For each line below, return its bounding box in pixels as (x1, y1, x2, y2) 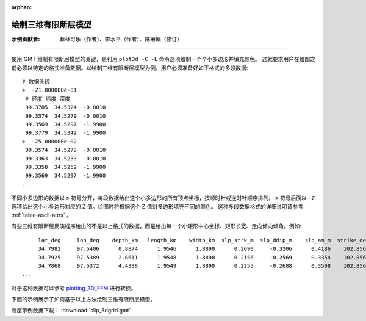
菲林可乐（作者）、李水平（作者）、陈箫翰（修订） (59, 35, 182, 43)
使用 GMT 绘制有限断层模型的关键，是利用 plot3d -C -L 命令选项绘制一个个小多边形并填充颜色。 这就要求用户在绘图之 (11, 56, 315, 63)
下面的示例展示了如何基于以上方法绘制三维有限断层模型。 (11, 296, 156, 303)
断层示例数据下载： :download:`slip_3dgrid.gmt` (11, 307, 131, 314)
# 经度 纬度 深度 (25, 95, 71, 102)
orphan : (11, 4, 32, 10)
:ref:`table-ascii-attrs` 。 (11, 211, 73, 218)
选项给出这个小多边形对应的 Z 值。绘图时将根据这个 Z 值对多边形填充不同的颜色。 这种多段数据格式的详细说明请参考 (11, 203, 304, 210)
